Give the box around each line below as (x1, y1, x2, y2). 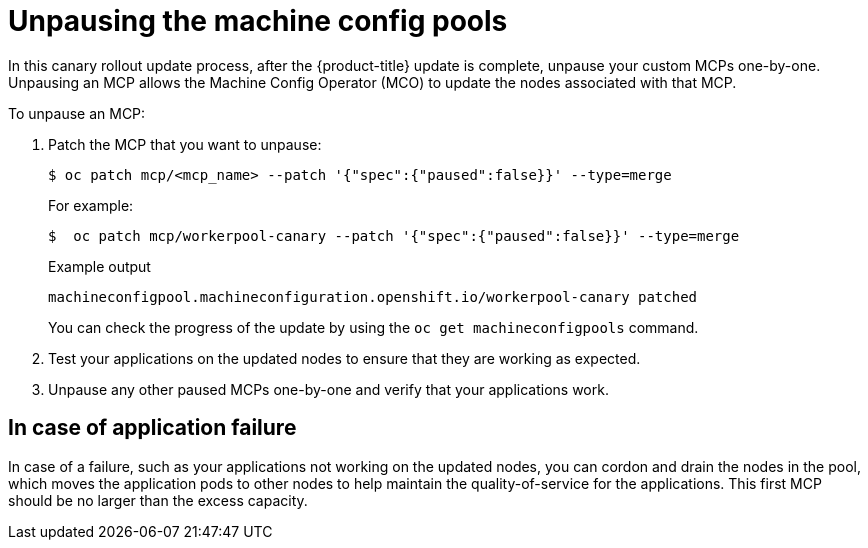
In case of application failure (8, 415, 297, 441)
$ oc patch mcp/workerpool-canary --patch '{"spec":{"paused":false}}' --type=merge (48, 227, 740, 244)
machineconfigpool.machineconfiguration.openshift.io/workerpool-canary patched (48, 288, 698, 305)
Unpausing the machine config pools (8, 4, 508, 38)
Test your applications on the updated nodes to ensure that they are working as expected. (48, 349, 641, 367)
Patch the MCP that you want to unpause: (48, 135, 322, 153)
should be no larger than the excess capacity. (8, 491, 308, 509)
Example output (48, 257, 151, 275)
